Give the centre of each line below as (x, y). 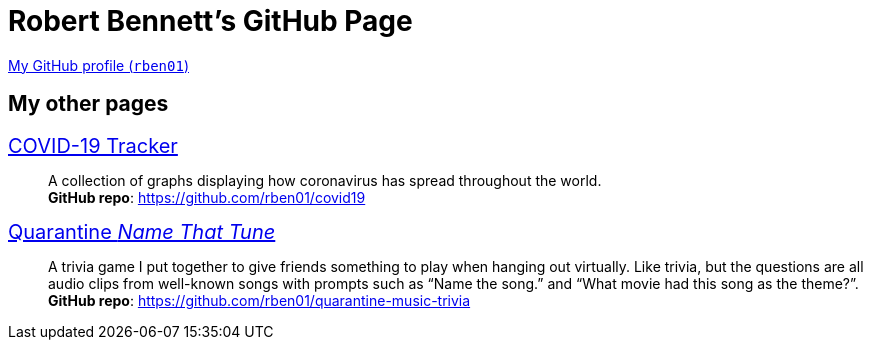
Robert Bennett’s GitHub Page (210, 21)
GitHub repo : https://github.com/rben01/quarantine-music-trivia (259, 300)
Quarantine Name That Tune (142, 231)
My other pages (88, 104)
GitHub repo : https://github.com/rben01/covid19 (207, 197)
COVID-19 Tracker (93, 145)
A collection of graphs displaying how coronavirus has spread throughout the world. (325, 180)
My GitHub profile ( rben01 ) (98, 65)
